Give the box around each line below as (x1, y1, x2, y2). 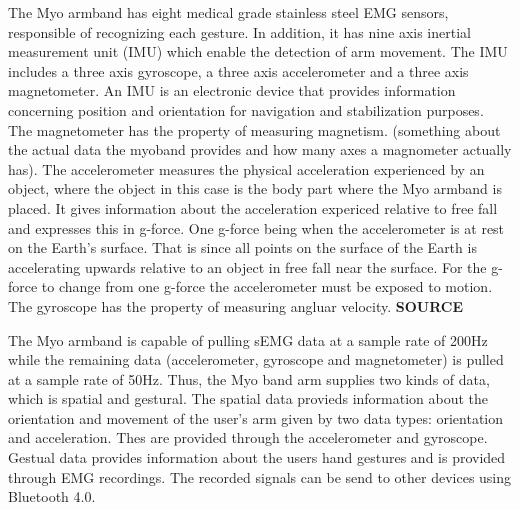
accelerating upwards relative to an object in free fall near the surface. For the (8, 256, 487, 277)
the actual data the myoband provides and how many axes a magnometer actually (8, 139, 512, 160)
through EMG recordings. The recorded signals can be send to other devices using (8, 466, 512, 487)
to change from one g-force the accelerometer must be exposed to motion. (41, 276, 493, 297)
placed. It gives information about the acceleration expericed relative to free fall (8, 197, 498, 218)
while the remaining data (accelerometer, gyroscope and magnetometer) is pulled (8, 349, 504, 370)
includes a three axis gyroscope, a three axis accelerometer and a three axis (8, 60, 469, 81)
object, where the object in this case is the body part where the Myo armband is (8, 178, 502, 199)
